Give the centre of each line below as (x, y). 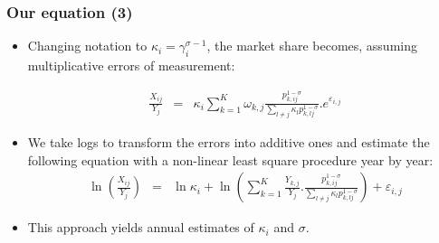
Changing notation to (87, 46)
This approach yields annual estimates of (141, 227)
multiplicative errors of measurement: (131, 65)
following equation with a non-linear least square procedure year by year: (230, 159)
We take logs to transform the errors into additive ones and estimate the (229, 142)
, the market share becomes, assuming (312, 46)
